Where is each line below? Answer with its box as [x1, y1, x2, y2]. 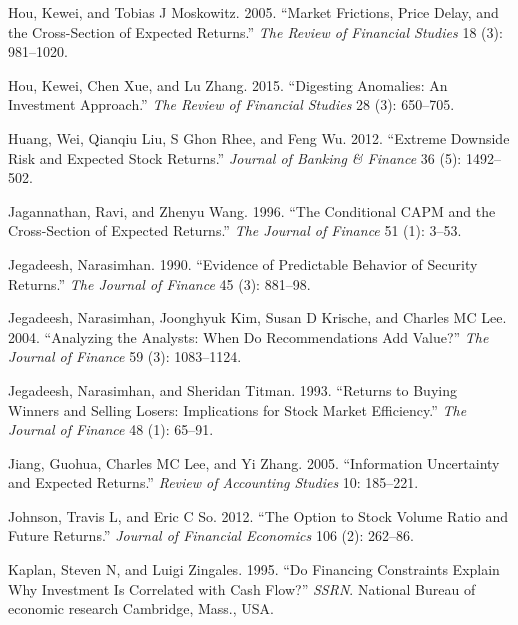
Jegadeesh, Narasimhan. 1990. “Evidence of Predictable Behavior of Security [8, 253, 478, 274]
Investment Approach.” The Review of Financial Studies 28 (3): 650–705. [8, 94, 455, 115]
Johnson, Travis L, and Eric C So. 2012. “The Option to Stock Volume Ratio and [8, 505, 508, 526]
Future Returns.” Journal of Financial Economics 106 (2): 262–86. [8, 525, 414, 546]
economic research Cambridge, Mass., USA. [8, 598, 274, 619]
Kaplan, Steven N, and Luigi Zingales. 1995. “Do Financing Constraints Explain [8, 559, 500, 580]
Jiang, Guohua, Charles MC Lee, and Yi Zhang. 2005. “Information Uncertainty [8, 452, 500, 473]
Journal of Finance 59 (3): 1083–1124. [8, 346, 242, 367]
